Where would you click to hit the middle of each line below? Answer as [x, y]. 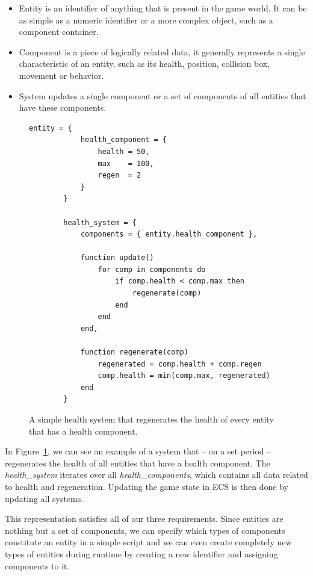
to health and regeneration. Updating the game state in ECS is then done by [147, 486]
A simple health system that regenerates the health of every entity [151, 419]
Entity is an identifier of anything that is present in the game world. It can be [163, 8]
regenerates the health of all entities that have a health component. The [138, 463]
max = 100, [126, 163]
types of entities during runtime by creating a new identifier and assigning [141, 553]
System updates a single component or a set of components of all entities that [163, 95]
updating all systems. [44, 498]
